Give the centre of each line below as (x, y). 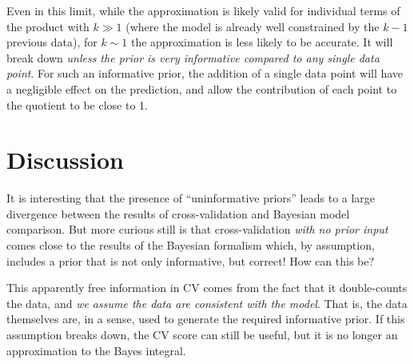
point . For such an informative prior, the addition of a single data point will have (205, 73)
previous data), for (52, 42)
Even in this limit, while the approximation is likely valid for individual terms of (203, 10)
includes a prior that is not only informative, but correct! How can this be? (191, 260)
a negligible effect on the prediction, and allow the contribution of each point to (202, 88)
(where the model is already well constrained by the (253, 26)
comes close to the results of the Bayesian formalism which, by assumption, (191, 245)
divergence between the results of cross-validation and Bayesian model (178, 213)
